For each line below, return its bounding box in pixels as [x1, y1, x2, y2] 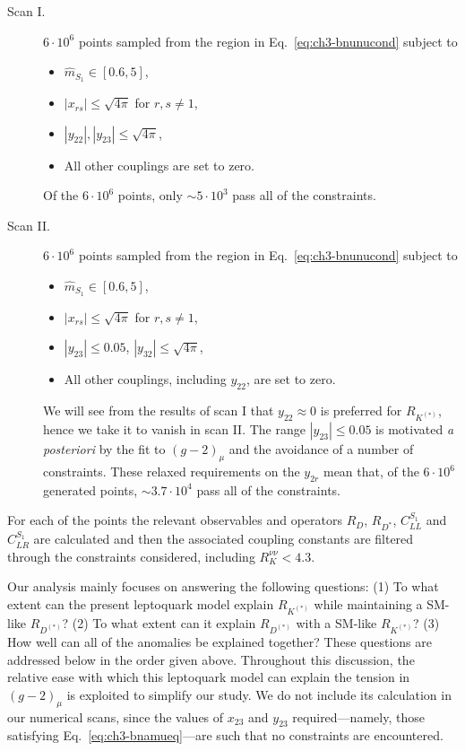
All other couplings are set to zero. [64, 155, 254, 174]
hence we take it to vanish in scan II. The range [43, 420, 306, 439]
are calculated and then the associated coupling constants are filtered [33, 529, 414, 548]
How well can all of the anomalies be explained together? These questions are [7, 632, 432, 651]
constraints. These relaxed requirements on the [43, 462, 300, 481]
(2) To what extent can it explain [72, 613, 256, 632]
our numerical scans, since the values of [7, 707, 224, 726]
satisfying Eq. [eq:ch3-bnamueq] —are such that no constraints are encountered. [7, 726, 443, 745]
